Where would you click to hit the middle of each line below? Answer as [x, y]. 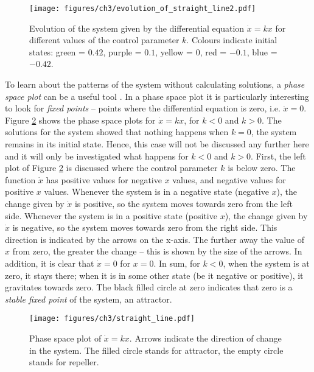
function [20, 179]
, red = [213, 51]
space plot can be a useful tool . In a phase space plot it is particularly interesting [157, 96]
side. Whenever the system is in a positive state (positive [111, 215]
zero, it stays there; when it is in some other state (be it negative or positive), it [154, 275]
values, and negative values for [229, 179]
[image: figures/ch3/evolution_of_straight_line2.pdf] [143, 9]
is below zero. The [262, 168]
